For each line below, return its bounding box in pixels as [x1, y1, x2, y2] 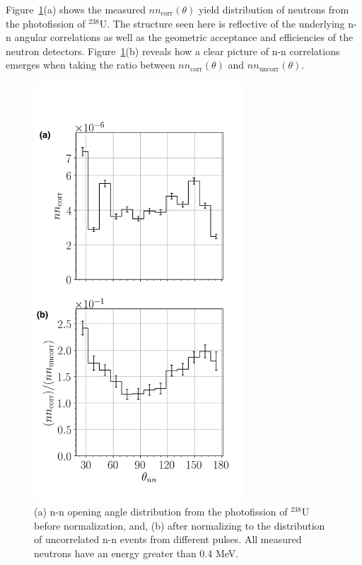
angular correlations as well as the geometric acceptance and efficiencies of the [14, 30, 354, 45]
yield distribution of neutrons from [198, 2, 349, 16]
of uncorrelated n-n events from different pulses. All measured [34, 532, 302, 547]
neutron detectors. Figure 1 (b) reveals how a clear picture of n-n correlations [6, 43, 340, 58]
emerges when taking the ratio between [6, 57, 175, 72]
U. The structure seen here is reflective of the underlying [99, 16, 345, 30]
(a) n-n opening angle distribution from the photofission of [34, 504, 288, 519]
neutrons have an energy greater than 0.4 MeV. [34, 545, 239, 560]
